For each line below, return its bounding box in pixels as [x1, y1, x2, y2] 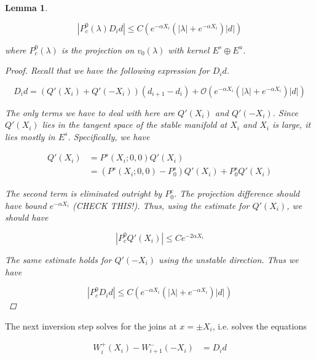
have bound [5, 199, 47, 211]
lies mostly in [5, 130, 55, 143]
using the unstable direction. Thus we [158, 253, 299, 266]
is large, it [272, 118, 311, 131]
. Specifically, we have [68, 130, 150, 143]
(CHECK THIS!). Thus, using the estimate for [72, 199, 250, 211]
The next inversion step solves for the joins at [5, 319, 177, 332]
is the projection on [61, 43, 135, 56]
